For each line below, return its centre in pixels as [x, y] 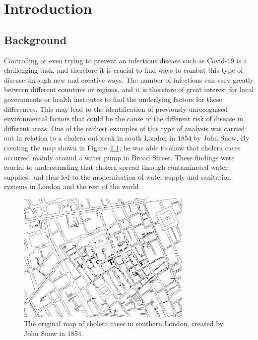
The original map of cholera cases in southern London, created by [124, 323]
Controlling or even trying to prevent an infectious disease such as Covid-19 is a [126, 60]
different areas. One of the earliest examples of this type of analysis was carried [125, 128]
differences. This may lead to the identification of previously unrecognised [116, 109]
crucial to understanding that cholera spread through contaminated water [116, 167]
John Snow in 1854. [54, 333]
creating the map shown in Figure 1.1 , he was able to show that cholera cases [122, 147]
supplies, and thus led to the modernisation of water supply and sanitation [118, 176]
